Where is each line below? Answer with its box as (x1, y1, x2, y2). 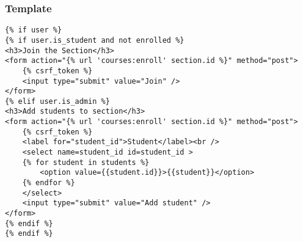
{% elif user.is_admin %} (5, 97, 110, 106)
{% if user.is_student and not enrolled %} (5, 35, 184, 45)
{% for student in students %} (22, 158, 150, 167)
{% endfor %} (22, 178, 75, 188)
